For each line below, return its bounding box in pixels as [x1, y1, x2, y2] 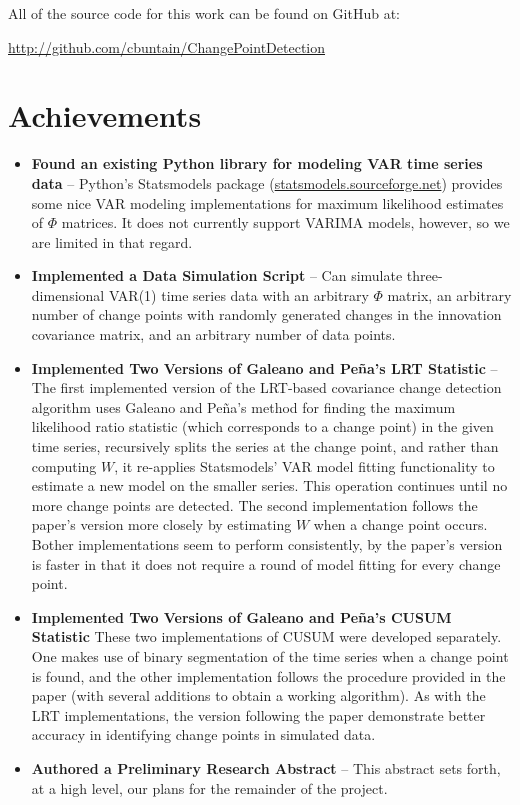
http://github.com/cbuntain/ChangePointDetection [8, 36, 326, 57]
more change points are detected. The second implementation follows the [31, 494, 478, 515]
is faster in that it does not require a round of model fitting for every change [31, 553, 501, 574]
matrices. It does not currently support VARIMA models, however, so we [61, 212, 510, 233]
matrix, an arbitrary [387, 284, 512, 305]
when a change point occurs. [313, 514, 488, 535]
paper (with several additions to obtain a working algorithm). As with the [31, 685, 486, 706]
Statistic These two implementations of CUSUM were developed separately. [31, 626, 502, 647]
